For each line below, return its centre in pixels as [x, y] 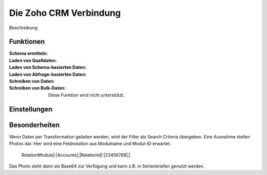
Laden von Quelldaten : [33, 60]
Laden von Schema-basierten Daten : [48, 67]
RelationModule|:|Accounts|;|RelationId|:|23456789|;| [76, 155]
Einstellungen [31, 109]
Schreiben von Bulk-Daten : [38, 88]
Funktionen [27, 42]
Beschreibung [23, 28]
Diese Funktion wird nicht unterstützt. [86, 95]
